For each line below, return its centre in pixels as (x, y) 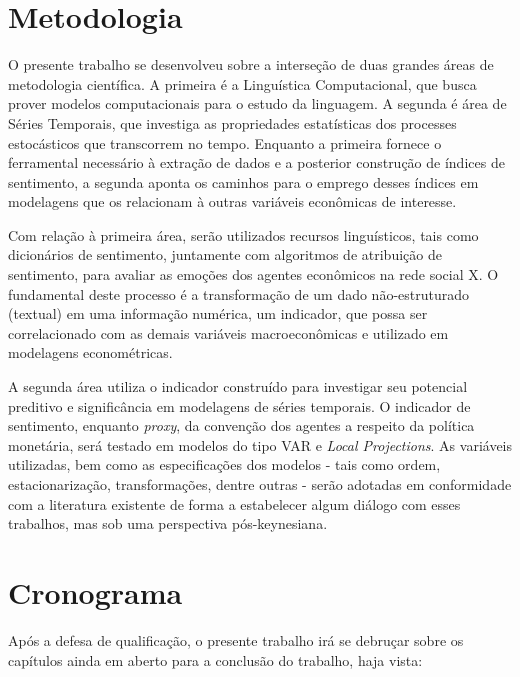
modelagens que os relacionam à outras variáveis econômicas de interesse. (232, 201)
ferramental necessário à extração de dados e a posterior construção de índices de (256, 162)
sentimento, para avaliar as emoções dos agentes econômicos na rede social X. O (253, 274)
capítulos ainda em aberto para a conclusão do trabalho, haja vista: (215, 659)
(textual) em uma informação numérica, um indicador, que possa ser (218, 313)
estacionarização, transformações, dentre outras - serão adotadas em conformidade (260, 484)
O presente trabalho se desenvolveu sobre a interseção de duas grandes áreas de (251, 64)
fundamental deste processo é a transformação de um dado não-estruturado (239, 293)
